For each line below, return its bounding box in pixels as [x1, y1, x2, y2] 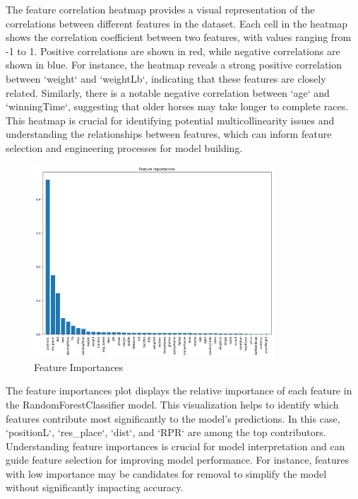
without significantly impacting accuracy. [6, 480, 184, 495]
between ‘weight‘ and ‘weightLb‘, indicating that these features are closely [6, 71, 326, 86]
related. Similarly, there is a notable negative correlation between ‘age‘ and [6, 85, 330, 100]
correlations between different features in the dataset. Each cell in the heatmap [6, 16, 347, 30]
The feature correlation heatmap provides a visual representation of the [6, 2, 315, 16]
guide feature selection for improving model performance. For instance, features [6, 452, 350, 467]
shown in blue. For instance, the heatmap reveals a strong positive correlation [6, 57, 342, 72]
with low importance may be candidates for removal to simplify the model [6, 466, 327, 481]
